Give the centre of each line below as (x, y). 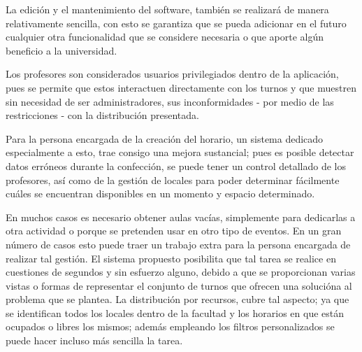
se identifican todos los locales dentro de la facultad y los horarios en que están (175, 312)
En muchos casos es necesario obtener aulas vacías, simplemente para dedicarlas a (181, 217)
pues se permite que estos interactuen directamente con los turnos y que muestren (181, 87)
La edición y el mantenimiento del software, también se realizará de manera (167, 9)
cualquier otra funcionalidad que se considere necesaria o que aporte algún (165, 37)
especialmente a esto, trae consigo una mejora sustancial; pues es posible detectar (180, 152)
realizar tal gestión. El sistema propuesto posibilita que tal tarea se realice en (171, 258)
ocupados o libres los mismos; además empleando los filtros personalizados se (170, 326)
